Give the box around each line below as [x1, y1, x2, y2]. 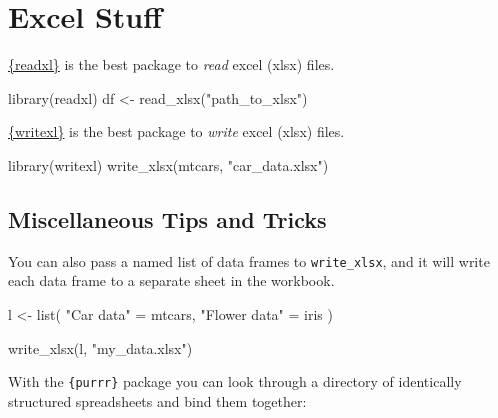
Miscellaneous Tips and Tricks [8, 203, 327, 234]
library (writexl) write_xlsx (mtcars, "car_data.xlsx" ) [8, 154, 329, 175]
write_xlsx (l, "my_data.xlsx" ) [8, 337, 193, 358]
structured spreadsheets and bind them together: [8, 390, 307, 411]
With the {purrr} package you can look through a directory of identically [8, 371, 462, 392]
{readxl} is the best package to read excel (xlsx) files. [8, 54, 335, 75]
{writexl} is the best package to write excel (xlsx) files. [8, 121, 345, 142]
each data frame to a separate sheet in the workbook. [8, 270, 335, 291]
